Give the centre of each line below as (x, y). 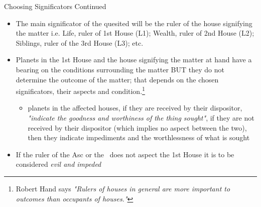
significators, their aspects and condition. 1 (80, 90)
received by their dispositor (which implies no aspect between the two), (137, 127)
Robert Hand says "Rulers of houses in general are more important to (123, 188)
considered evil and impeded (58, 164)
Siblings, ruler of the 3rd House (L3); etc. (80, 42)
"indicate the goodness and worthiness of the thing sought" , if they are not (141, 118)
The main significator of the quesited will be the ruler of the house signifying (134, 23)
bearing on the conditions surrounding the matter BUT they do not (120, 69)
